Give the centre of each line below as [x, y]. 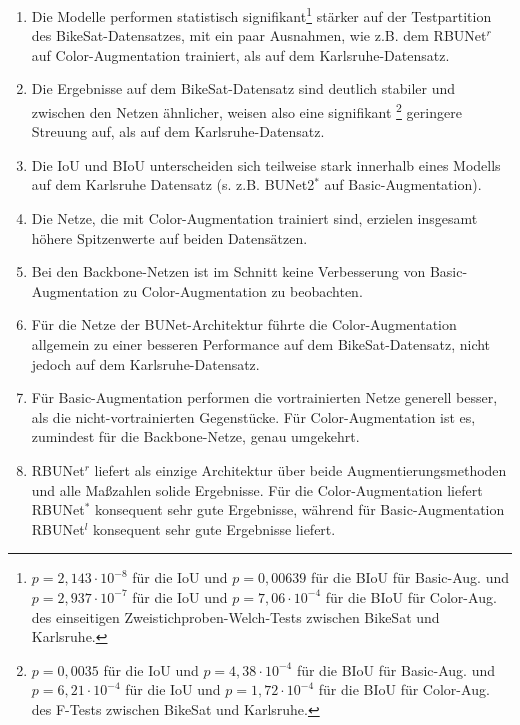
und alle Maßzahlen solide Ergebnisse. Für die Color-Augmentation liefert [257, 489]
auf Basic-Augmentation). [403, 184]
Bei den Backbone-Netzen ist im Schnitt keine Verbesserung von [228, 271]
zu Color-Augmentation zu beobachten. [243, 290]
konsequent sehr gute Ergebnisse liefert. [214, 528]
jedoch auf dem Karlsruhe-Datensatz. [145, 363]
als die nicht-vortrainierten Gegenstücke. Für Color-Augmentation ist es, [253, 416]
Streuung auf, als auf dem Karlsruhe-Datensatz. [178, 131]
